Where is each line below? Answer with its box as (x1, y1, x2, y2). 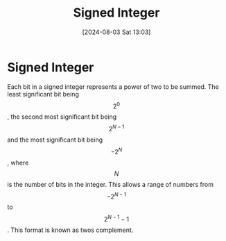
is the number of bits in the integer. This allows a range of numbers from (7, 180, 214, 188)
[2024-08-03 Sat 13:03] (82, 28, 151, 36)
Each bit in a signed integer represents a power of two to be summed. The (7, 82, 220, 91)
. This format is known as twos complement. (7, 226, 134, 234)
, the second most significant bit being (7, 113, 117, 121)
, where (7, 158, 29, 167)
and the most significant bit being (7, 135, 103, 144)
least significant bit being (7, 90, 80, 98)
